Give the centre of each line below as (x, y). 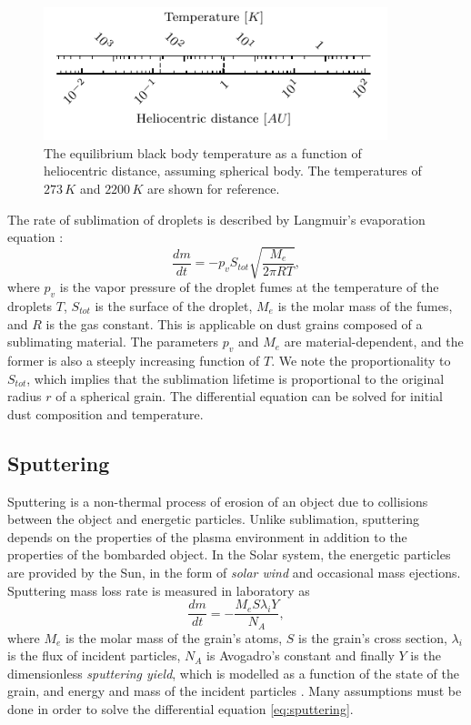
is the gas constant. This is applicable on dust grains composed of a (234, 323)
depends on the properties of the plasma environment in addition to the (207, 536)
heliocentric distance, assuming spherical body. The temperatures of (233, 171)
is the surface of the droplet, (174, 306)
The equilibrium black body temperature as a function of (203, 152)
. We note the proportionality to (361, 361)
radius (25, 396)
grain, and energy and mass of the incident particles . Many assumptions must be (235, 691)
